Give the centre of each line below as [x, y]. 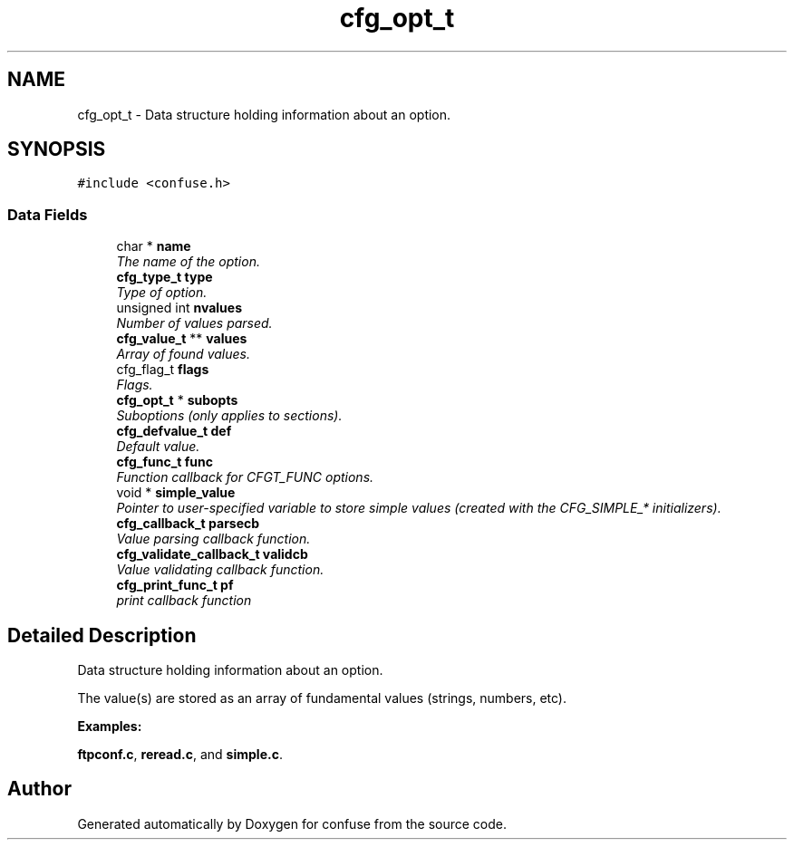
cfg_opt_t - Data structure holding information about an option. [264, 114]
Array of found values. [183, 354]
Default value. [158, 447]
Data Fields [48, 214]
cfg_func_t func [165, 462]
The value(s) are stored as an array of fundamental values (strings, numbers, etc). [322, 698]
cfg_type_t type [165, 277]
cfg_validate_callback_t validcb [212, 554]
